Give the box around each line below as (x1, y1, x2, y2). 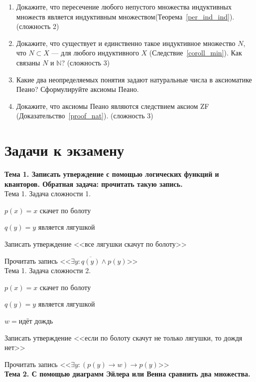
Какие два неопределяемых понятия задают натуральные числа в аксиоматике (16, 74, 252, 84)
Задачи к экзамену (4, 140, 125, 160)
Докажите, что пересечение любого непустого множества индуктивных (16, 1, 232, 11)
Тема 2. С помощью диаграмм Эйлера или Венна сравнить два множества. (4, 369, 251, 379)
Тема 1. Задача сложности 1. (4, 188, 91, 199)
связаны (16, 57, 40, 67)
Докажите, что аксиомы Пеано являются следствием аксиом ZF (16, 100, 209, 111)
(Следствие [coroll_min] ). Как (149, 47, 242, 58)
